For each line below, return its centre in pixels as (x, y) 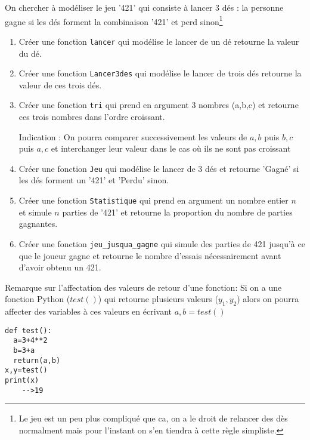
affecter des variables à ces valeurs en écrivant (88, 311)
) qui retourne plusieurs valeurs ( (158, 299)
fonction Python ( (38, 299)
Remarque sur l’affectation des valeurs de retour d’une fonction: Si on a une (143, 287)
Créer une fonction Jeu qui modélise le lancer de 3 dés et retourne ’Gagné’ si (159, 168)
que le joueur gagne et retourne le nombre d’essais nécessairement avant (150, 255)
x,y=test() (26, 370)
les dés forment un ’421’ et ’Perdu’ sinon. (94, 180)
